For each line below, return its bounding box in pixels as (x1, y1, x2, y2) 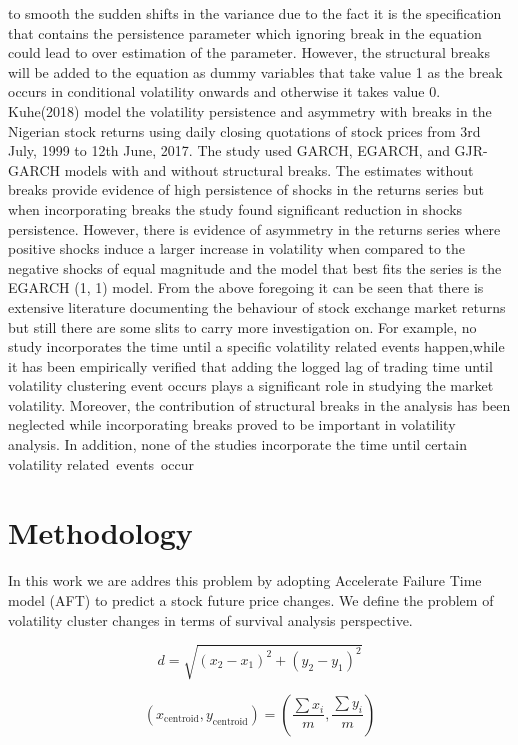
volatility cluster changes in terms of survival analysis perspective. (8, 609, 413, 630)
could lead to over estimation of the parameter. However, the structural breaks (8, 42, 490, 63)
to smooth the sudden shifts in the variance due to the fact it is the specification (8, 3, 502, 23)
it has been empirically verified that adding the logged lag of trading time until (8, 355, 493, 376)
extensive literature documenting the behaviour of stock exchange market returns (8, 296, 506, 317)
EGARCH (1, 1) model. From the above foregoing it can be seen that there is (8, 277, 484, 298)
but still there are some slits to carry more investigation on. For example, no (8, 316, 477, 337)
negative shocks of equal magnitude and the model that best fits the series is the (8, 257, 502, 278)
